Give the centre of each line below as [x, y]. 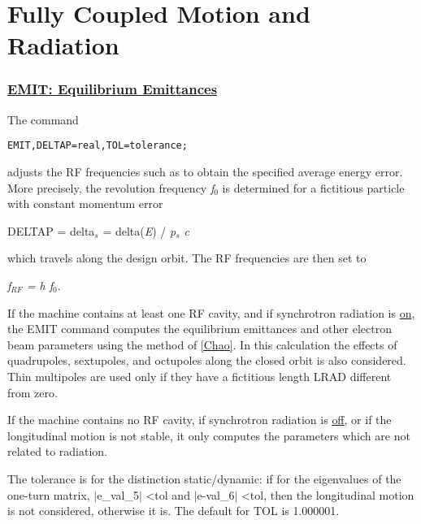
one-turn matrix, [49, 494]
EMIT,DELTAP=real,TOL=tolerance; [98, 146]
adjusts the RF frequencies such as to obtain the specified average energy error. [205, 172]
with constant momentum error [85, 204]
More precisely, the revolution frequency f [111, 187]
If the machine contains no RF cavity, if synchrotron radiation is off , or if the [200, 420]
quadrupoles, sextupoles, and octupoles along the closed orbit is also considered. [207, 360]
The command [43, 119]
